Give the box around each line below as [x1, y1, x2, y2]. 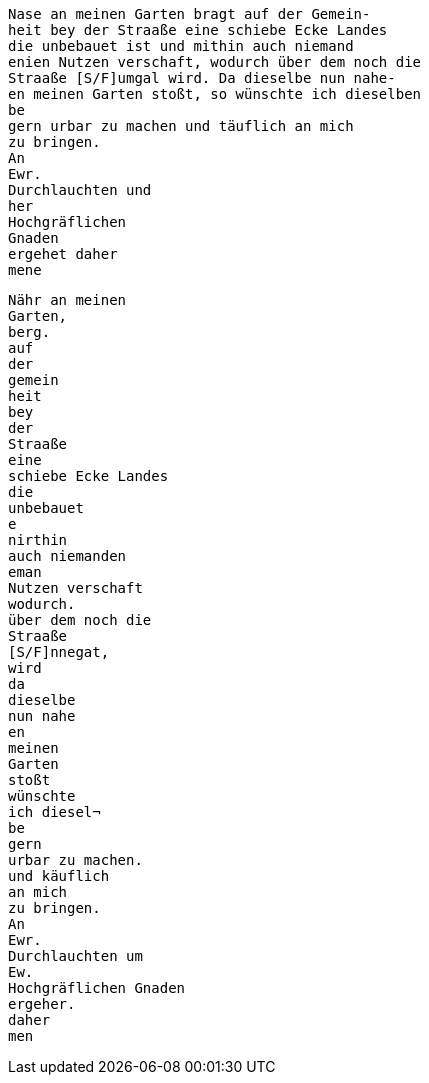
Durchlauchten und [8, 182, 152, 198]
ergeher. [8, 996, 76, 1012]
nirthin [8, 532, 68, 548]
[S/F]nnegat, [8, 644, 110, 660]
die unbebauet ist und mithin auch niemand [8, 38, 354, 54]
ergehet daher [8, 246, 118, 262]
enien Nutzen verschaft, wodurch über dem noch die [8, 54, 422, 70]
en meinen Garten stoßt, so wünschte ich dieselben [8, 86, 422, 102]
